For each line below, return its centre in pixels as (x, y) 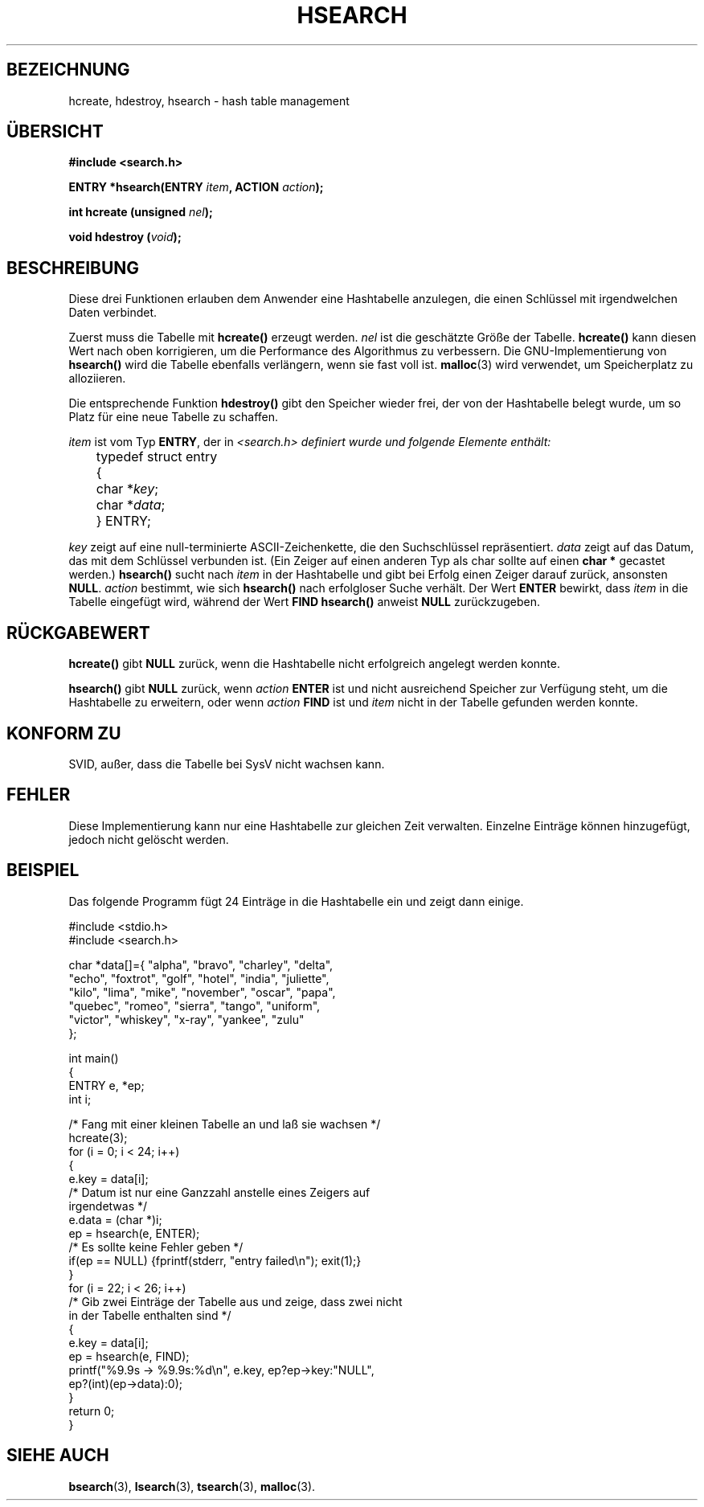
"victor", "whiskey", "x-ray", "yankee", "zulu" (186, 1019)
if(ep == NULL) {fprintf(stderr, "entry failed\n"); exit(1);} (215, 1260)
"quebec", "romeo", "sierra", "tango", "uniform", (194, 1005)
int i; (80, 1099)
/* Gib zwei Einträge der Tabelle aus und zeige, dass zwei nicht (235, 1301)
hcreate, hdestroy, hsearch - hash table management (209, 100)
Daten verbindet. (113, 313)
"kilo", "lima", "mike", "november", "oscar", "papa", (202, 992)
